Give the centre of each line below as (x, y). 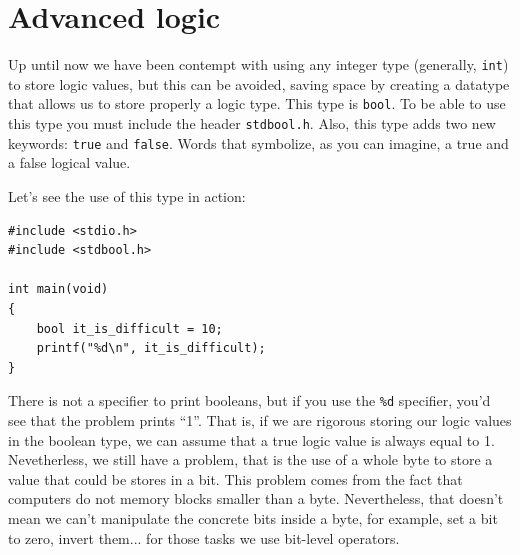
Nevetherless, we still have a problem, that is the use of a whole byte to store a (250, 459)
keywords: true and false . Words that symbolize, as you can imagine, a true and (258, 142)
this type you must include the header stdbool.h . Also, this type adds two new (252, 123)
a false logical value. (69, 162)
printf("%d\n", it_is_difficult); (151, 348)
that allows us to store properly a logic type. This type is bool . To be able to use (257, 103)
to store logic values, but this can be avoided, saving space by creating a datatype (259, 83)
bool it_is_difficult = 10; (129, 328)
